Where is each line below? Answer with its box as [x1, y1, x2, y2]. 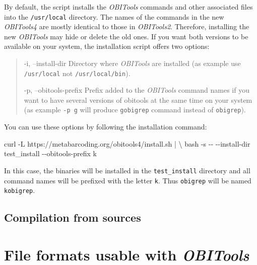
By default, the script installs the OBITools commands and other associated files [4, 2, 253, 12]
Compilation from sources [4, 210, 141, 225]
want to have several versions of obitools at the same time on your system [24, 94, 252, 105]
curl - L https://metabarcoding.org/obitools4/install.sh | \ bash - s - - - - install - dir [4, 138, 250, 149]
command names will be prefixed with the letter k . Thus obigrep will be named [4, 175, 251, 185]
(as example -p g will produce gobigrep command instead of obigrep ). [24, 104, 246, 115]
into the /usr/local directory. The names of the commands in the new [4, 11, 224, 22]
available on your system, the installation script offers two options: [4, 41, 210, 51]
